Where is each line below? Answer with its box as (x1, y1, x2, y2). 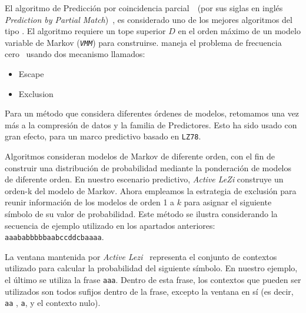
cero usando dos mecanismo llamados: (5, 48, 145, 60)
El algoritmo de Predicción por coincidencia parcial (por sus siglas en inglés (5, 2, 283, 14)
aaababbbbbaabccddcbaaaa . (5, 231, 104, 243)
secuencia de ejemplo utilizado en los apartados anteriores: (5, 219, 215, 231)
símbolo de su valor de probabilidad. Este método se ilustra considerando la (5, 208, 278, 220)
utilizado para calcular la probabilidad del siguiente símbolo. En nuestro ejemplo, (5, 262, 298, 274)
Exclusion (18, 87, 54, 99)
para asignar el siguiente (184, 196, 272, 208)
